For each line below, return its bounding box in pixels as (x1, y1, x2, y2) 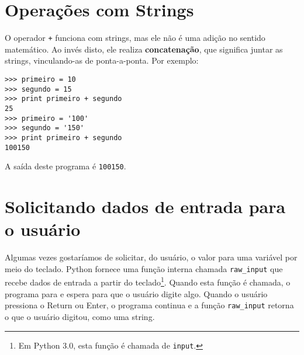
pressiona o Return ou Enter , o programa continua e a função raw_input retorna (5, 299, 294, 311)
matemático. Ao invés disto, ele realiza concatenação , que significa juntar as (5, 43, 283, 55)
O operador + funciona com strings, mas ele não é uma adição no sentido (5, 32, 265, 44)
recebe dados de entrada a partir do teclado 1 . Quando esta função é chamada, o (5, 274, 291, 288)
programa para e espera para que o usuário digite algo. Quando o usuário (5, 287, 268, 300)
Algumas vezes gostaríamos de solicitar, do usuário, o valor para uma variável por (5, 251, 298, 263)
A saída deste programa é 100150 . (5, 160, 126, 172)
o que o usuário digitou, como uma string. (5, 310, 155, 322)
